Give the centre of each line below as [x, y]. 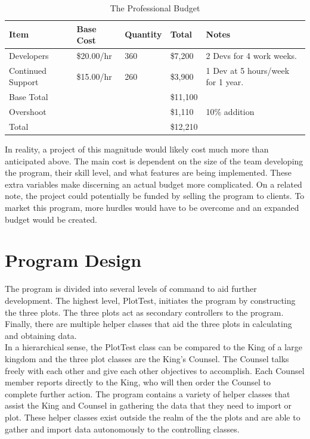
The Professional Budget [155, 8]
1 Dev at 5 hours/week [248, 70]
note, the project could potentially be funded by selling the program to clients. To [155, 196]
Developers [29, 56]
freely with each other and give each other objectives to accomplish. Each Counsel [155, 370]
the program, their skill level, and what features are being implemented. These [148, 172]
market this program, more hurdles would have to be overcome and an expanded [152, 208]
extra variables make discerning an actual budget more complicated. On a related [154, 184]
